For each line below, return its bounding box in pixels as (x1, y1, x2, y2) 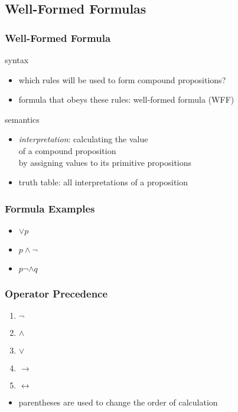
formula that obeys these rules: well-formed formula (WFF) (18, 93, 234, 106)
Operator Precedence (5, 286, 108, 300)
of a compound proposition (18, 144, 116, 156)
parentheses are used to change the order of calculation (18, 396, 218, 408)
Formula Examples (5, 201, 95, 215)
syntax (5, 54, 29, 66)
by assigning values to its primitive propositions (18, 156, 192, 168)
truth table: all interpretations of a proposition (18, 176, 188, 188)
